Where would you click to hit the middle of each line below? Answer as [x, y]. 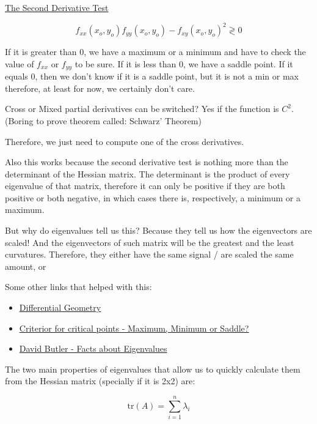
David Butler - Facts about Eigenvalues [93, 348]
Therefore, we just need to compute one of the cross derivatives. [125, 141]
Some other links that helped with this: [78, 287]
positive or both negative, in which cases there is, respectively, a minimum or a [153, 197]
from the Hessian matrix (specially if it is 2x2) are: [100, 381]
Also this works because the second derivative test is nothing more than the [147, 162]
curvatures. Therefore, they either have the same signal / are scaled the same [149, 254]
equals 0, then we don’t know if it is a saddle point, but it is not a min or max [152, 76]
